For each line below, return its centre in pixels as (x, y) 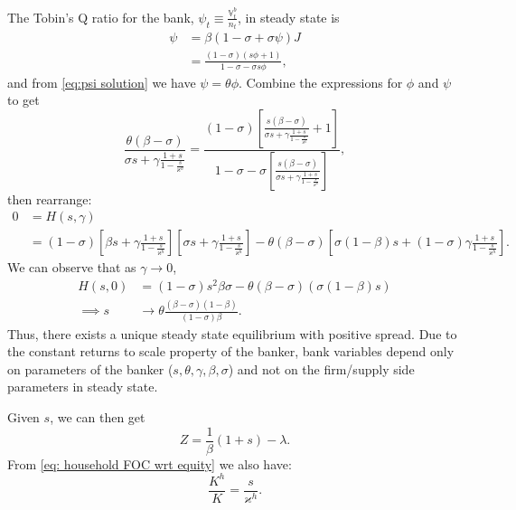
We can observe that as (72, 267)
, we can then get (98, 417)
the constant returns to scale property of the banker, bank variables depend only (231, 351)
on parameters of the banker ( (90, 368)
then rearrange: (50, 198)
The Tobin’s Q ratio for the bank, (101, 17)
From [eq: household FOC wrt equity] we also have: (150, 463)
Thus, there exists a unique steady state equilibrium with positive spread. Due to (232, 333)
